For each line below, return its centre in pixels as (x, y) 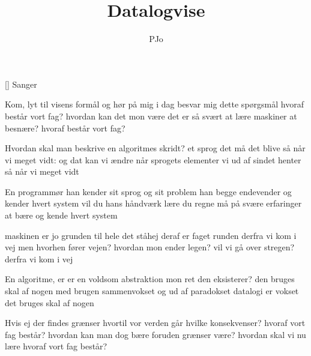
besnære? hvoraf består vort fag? (65, 128)
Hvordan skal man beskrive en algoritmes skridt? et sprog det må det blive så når (155, 148)
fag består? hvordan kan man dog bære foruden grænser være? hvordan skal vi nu (155, 334)
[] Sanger (21, 84)
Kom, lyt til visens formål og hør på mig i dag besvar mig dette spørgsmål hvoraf (154, 104)
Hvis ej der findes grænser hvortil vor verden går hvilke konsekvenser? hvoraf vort (155, 323)
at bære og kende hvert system (61, 215)
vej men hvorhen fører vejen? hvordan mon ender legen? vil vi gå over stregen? (150, 247)
